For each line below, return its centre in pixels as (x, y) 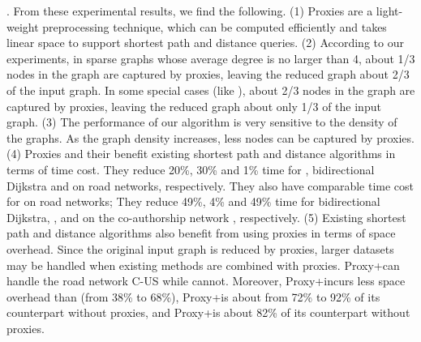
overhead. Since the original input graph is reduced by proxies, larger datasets (200, 248)
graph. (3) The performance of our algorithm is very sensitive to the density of (202, 122)
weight (23, 26)
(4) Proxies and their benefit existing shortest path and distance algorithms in (201, 154)
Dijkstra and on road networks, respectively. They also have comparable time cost (210, 185)
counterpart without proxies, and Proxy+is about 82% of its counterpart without (208, 312)
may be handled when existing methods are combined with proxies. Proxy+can (203, 265)
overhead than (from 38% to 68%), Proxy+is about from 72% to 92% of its (193, 296)
